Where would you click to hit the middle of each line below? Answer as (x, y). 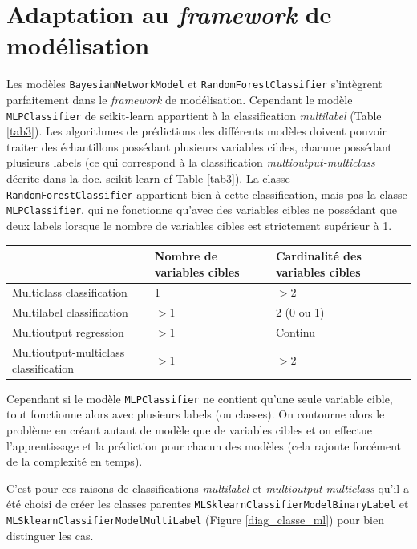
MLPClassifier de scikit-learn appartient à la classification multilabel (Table (194, 115)
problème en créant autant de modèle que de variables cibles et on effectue (189, 429)
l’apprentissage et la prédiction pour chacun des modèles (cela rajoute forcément (204, 445)
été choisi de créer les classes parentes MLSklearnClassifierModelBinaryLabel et (208, 504)
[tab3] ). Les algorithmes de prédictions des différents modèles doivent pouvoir (197, 131)
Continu (295, 332)
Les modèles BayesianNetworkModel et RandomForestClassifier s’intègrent (194, 84)
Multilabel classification (70, 312)
